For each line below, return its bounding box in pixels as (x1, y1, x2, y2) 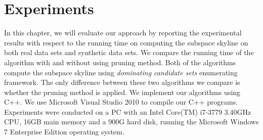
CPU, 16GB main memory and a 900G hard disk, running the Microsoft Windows (4, 116, 259, 127)
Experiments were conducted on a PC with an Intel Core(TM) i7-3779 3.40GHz (4, 106, 251, 117)
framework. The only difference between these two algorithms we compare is (4, 77, 240, 87)
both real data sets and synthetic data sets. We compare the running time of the (4, 47, 254, 58)
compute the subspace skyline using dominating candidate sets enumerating (4, 67, 238, 77)
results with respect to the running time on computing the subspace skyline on (4, 37, 248, 48)
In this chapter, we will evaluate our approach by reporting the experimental (4, 27, 242, 38)
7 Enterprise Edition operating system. (4, 126, 124, 137)
